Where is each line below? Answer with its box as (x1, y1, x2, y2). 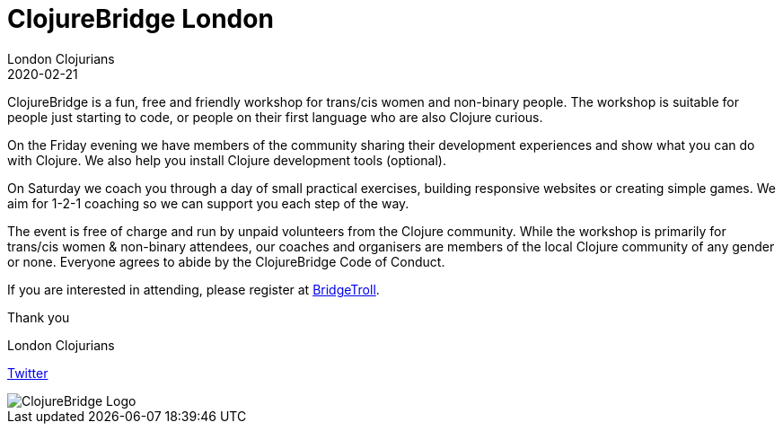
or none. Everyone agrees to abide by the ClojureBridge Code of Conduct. (7, 253, 445, 269)
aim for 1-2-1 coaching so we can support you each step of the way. (7, 195, 409, 211)
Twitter (7, 365, 48, 381)
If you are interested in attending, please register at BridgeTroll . (7, 281, 380, 297)
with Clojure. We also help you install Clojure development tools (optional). (7, 152, 446, 168)
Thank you (7, 309, 70, 325)
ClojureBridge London (7, 4, 274, 34)
